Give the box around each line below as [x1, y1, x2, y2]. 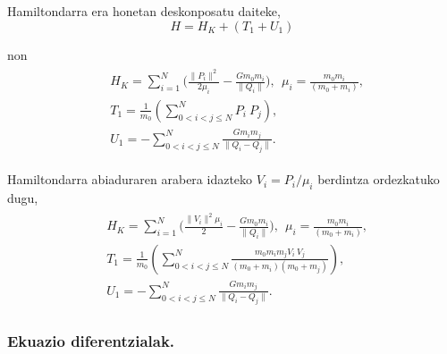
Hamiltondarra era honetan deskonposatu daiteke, [7, 2, 281, 20]
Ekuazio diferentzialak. [7, 329, 175, 351]
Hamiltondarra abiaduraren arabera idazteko [7, 170, 253, 189]
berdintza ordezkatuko [317, 170, 440, 189]
